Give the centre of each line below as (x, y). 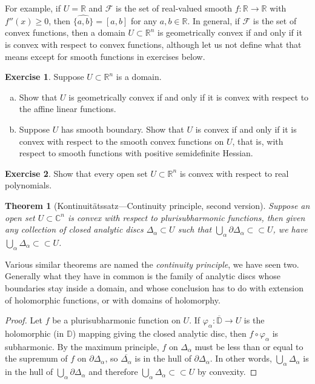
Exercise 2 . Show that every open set (76, 173)
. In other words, (241, 358)
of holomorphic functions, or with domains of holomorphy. (113, 300)
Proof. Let (24, 320)
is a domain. (139, 77)
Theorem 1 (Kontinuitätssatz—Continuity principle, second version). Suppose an (157, 205)
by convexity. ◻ (227, 372)
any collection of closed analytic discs (74, 229)
